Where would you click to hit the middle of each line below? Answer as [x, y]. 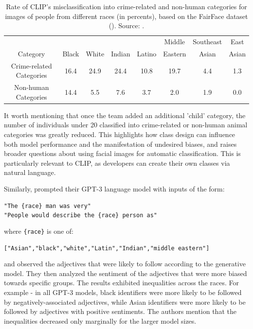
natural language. [30, 172]
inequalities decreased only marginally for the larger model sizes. [100, 320]
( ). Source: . [126, 26]
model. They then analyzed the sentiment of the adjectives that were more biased [126, 273]
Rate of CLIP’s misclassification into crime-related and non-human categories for [126, 6]
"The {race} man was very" [47, 206]
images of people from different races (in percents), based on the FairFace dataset [126, 16]
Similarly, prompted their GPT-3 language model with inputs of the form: [114, 189]
